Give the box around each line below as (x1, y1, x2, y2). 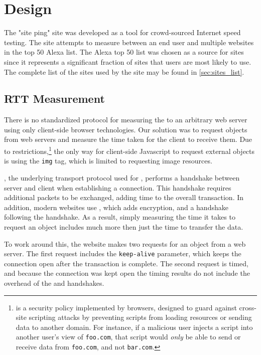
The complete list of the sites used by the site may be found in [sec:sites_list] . (4, 66, 244, 77)
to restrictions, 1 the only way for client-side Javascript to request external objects (4, 144, 255, 156)
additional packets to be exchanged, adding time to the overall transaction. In (4, 192, 244, 203)
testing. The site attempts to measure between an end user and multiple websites (4, 37, 254, 47)
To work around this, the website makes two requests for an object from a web (4, 238, 246, 249)
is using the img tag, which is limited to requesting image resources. (4, 155, 212, 166)
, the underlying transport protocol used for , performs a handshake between (4, 172, 240, 183)
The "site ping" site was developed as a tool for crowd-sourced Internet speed (4, 27, 241, 38)
